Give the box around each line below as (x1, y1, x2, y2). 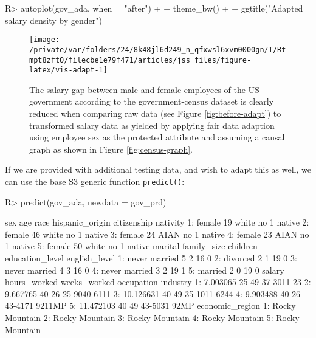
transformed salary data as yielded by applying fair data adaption (29, 119, 275, 131)
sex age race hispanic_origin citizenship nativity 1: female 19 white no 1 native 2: (5, 216, 309, 229)
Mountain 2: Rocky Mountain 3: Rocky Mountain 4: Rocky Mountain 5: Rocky (5, 311, 300, 323)
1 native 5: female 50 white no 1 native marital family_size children (5, 240, 258, 252)
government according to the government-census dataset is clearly (29, 95, 274, 108)
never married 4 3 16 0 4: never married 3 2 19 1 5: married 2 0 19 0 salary (5, 263, 284, 276)
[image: (29, 35, 60, 44)
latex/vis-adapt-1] (29, 66, 108, 75)
